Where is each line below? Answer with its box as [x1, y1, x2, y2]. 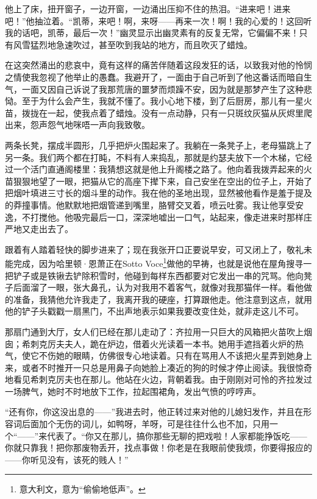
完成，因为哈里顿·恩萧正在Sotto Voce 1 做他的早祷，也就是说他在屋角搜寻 [13, 255, 304, 269]
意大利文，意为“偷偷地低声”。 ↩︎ [19, 483, 146, 495]
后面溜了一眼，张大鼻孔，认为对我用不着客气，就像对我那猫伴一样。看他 [13, 281, 304, 294]
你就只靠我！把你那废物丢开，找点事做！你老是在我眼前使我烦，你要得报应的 [5, 441, 312, 454]
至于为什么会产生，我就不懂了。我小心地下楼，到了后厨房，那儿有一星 [21, 94, 304, 107]
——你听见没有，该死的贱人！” [5, 453, 129, 465]
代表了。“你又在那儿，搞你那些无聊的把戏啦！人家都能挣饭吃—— [47, 429, 307, 442]
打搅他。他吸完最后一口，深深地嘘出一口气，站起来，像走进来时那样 [30, 210, 304, 223]
